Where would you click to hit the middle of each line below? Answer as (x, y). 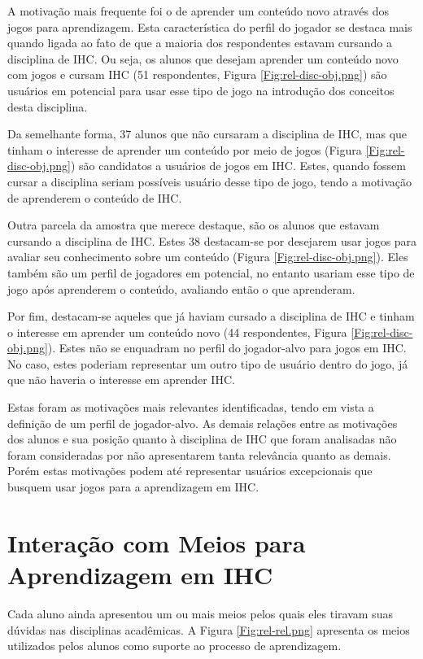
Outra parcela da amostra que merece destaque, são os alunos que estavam (194, 225)
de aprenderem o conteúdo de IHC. (95, 197)
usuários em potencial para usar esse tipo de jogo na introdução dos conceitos (201, 90)
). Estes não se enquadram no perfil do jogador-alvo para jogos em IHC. (227, 348)
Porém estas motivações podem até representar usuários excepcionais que (190, 471)
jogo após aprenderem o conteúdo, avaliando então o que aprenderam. (181, 288)
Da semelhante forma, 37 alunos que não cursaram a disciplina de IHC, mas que (207, 134)
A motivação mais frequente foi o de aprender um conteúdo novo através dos (198, 11)
